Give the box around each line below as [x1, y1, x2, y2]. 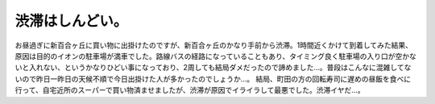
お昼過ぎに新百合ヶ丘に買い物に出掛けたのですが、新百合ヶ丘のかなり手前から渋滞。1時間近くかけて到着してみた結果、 [14, 40, 412, 50]
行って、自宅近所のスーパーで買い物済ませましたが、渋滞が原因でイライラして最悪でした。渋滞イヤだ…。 [14, 85, 366, 95]
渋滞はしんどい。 [14, 12, 128, 30]
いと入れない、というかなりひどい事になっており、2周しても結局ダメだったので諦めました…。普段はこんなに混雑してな [14, 63, 412, 73]
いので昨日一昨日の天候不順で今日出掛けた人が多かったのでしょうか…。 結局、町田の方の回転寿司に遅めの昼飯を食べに [14, 73, 412, 84]
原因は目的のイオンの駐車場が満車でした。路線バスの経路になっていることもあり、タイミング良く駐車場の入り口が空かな [14, 51, 416, 60]
